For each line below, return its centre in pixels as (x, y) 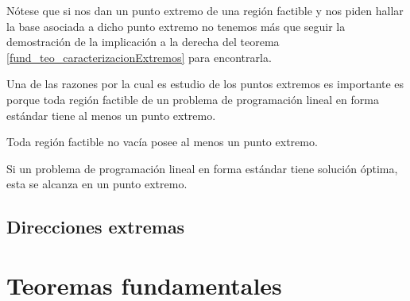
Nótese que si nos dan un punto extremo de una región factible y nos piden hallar (205, 10)
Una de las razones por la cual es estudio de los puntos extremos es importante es (205, 84)
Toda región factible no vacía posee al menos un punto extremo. (162, 142)
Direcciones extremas (96, 227)
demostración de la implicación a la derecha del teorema (143, 42)
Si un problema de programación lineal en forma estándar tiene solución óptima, (202, 168)
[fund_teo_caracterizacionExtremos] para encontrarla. (139, 57)
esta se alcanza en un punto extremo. (97, 184)
